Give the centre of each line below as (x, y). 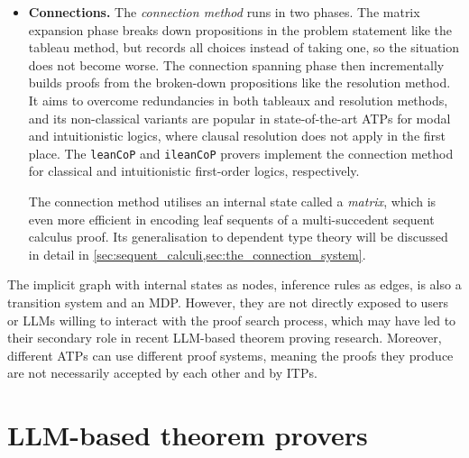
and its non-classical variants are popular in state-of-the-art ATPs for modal (239, 118)
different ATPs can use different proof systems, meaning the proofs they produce (230, 355)
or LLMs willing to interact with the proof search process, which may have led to (232, 320)
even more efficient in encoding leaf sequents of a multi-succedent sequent (231, 219)
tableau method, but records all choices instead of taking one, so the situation (244, 47)
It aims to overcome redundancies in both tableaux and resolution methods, (238, 100)
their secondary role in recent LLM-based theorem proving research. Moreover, (225, 338)
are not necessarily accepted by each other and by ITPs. (162, 373)
